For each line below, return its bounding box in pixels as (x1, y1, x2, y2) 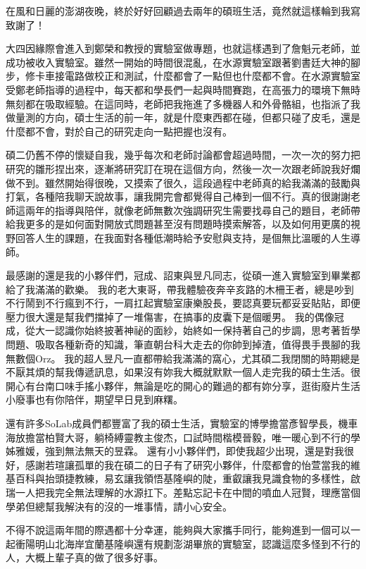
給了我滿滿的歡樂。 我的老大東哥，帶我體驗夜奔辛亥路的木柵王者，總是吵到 (6, 281, 354, 296)
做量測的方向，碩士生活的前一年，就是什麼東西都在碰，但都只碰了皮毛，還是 (6, 110, 360, 125)
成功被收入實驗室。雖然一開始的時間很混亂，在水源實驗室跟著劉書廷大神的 (6, 54, 351, 69)
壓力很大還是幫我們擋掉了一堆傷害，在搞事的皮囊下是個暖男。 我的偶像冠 (6, 309, 344, 324)
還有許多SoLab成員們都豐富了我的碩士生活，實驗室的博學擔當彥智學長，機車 (6, 416, 358, 431)
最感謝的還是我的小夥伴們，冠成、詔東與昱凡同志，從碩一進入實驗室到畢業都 (6, 268, 360, 283)
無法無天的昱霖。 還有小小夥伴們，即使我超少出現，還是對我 (64, 443, 344, 458)
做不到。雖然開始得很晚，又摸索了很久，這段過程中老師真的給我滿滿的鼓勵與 (6, 175, 360, 190)
